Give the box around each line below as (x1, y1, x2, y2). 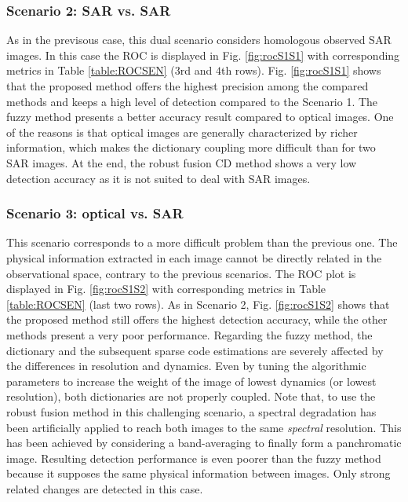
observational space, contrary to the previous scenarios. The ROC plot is (6, 265, 356, 281)
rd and (180, 62, 213, 79)
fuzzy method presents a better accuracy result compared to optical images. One (6, 108, 394, 125)
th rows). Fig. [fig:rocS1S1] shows (220, 62, 381, 79)
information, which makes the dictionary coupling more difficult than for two (6, 139, 376, 156)
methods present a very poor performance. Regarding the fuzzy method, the (6, 326, 373, 343)
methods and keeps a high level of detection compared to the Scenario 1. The (6, 93, 378, 109)
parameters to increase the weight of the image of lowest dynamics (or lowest (6, 372, 377, 389)
